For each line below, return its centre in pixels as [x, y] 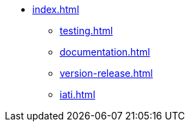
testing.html [86, 31]
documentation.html [105, 52]
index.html [56, 9]
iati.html [78, 94]
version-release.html [106, 73]
